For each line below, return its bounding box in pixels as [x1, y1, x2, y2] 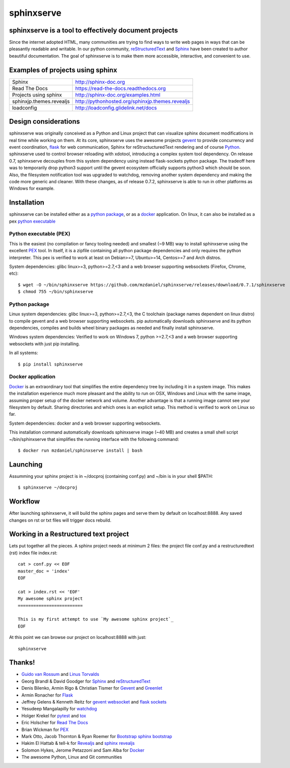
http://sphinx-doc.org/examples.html [75, 91, 161, 98]
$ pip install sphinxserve [18, 361, 83, 367]
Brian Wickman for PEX [21, 727, 69, 733]
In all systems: [9, 350, 38, 356]
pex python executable [9, 218, 56, 224]
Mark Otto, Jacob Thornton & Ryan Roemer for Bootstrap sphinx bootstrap [21, 733, 172, 739]
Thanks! [9, 658, 35, 667]
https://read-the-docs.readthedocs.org [75, 85, 166, 92]
